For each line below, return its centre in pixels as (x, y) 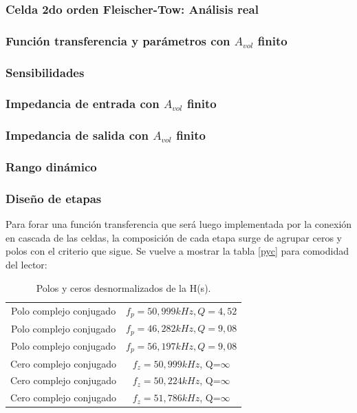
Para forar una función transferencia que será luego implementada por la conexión (179, 224)
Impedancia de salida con (77, 135)
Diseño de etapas (54, 198)
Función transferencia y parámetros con (118, 40)
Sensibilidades (45, 72)
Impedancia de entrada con (83, 104)
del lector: (26, 265)
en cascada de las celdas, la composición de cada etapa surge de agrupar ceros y (174, 237)
